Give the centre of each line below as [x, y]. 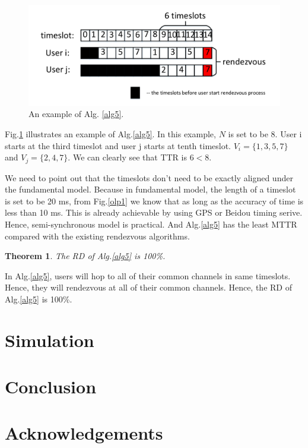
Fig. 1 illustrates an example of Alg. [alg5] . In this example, [110, 133]
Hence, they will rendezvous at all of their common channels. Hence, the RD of [148, 287]
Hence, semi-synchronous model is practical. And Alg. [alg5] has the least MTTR [151, 224]
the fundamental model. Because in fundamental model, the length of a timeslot [150, 189]
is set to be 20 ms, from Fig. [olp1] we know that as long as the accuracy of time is [154, 201]
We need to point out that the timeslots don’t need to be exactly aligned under [149, 177]
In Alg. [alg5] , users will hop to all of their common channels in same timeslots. [148, 275]
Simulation [50, 340]
